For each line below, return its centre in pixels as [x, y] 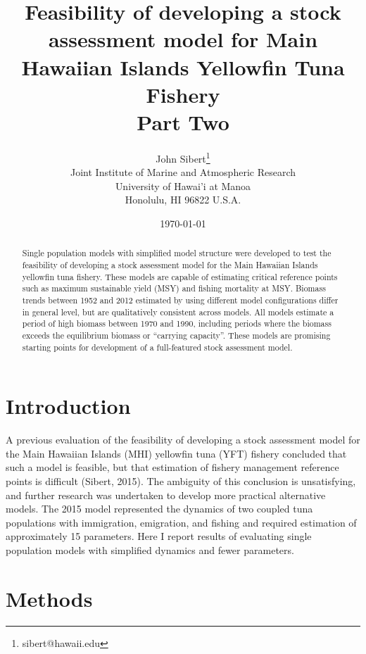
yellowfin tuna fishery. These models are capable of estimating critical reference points [180, 276]
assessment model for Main [183, 39]
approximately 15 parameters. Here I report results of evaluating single [159, 536]
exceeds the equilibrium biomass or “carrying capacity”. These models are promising [176, 335]
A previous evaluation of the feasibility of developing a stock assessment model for [183, 440]
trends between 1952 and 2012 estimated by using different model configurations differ [180, 300]
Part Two [183, 121]
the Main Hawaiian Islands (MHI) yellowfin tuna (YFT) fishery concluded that [176, 453]
